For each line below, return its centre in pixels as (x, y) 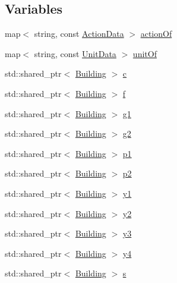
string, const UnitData (75, 53)
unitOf (145, 53)
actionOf (156, 34)
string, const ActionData (79, 34)
